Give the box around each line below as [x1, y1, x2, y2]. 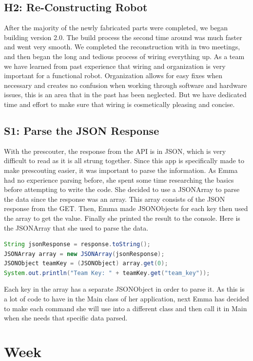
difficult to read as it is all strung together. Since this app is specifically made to [4, 155, 244, 166]
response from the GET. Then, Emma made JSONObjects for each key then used [4, 203, 248, 213]
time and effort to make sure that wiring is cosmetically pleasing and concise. [4, 99, 235, 109]
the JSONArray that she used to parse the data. [4, 222, 149, 233]
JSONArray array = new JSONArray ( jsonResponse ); [4, 250, 165, 257]
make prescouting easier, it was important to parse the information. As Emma [4, 165, 238, 175]
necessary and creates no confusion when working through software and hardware [4, 80, 247, 90]
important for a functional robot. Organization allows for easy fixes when [4, 70, 223, 81]
